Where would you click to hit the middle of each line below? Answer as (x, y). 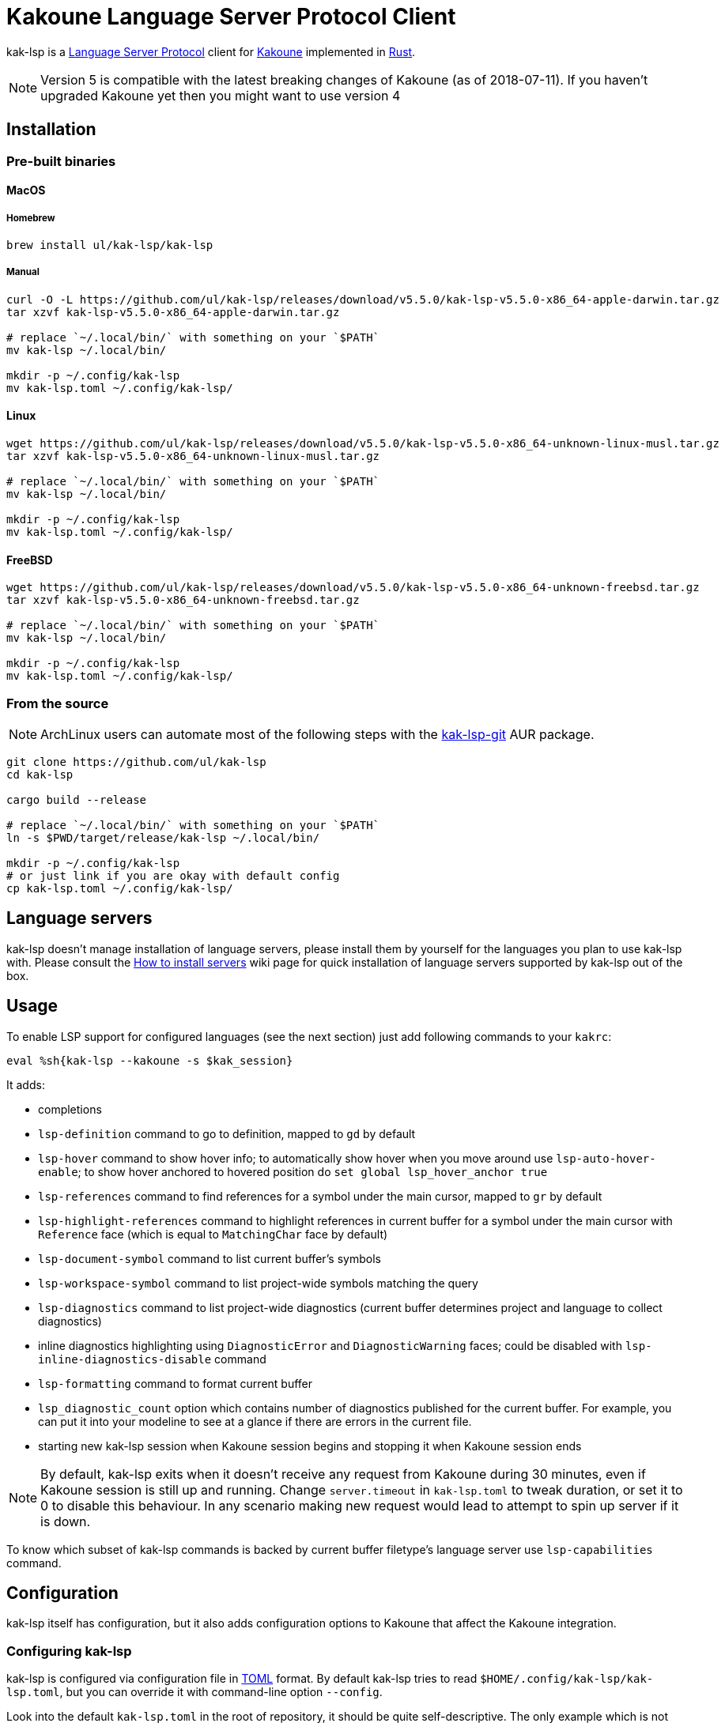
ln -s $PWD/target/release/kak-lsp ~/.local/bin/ (163, 837)
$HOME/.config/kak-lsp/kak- (567, 1679)
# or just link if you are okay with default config (173, 875)
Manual (23, 272)
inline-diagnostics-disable (125, 1359)
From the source (58, 703)
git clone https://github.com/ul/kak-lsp (136, 762)
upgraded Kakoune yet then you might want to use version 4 (221, 95)
